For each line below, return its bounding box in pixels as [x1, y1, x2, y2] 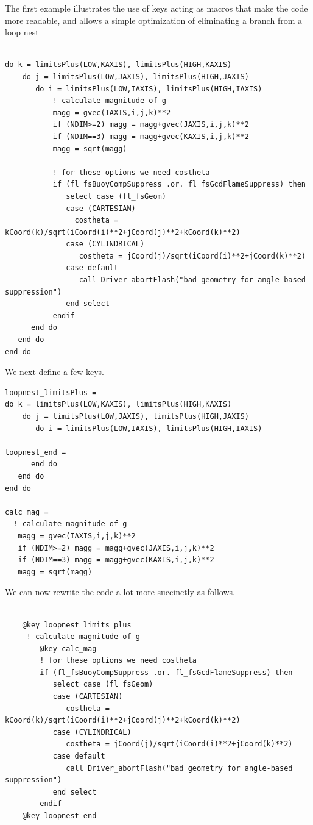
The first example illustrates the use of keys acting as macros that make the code [5, 2, 308, 14]
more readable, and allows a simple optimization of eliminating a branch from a [5, 13, 302, 26]
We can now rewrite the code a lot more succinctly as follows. [5, 585, 235, 598]
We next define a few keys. [5, 365, 105, 378]
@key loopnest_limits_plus [22, 620, 132, 629]
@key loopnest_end [22, 812, 97, 820]
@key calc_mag [40, 644, 97, 653]
